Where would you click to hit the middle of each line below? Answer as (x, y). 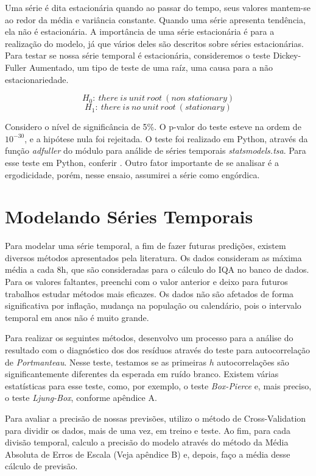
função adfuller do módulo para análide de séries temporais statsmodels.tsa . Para (156, 150)
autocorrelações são (253, 362)
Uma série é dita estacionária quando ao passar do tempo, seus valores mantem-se (158, 7)
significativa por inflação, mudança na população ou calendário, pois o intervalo (153, 305)
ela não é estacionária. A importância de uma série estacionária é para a (140, 31)
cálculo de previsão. (41, 466)
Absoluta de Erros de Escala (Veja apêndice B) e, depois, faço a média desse (148, 454)
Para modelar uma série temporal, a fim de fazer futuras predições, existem (146, 246)
